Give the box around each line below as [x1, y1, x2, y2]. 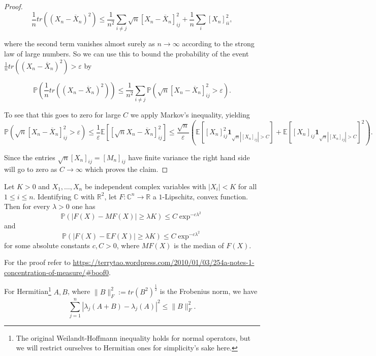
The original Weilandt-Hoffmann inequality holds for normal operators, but [16, 332, 251, 343]
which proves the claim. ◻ [85, 164, 168, 174]
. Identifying [33, 191, 72, 201]
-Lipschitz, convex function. [162, 191, 248, 201]
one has [72, 201, 96, 212]
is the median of [174, 240, 224, 250]
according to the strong [182, 38, 255, 49]
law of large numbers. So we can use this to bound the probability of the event [4, 48, 249, 58]
